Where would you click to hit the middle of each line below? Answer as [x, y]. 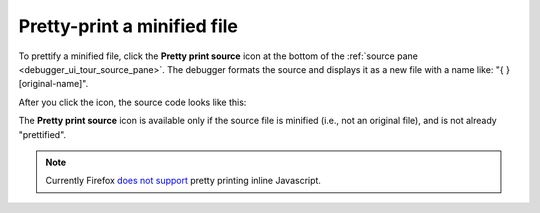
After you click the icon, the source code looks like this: [132, 102]
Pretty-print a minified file [128, 26]
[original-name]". [53, 84]
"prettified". [42, 134]
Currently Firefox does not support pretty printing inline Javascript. [183, 181]
